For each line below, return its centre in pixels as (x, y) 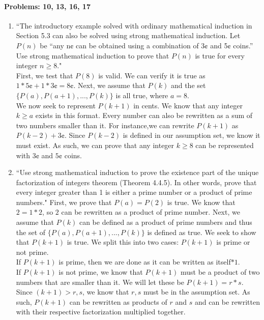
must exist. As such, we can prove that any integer (95, 145)
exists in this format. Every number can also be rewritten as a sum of (144, 115)
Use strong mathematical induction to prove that (93, 55)
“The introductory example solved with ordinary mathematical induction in (134, 25)
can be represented (225, 145)
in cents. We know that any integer (188, 105)
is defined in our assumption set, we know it (192, 135)
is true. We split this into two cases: (123, 242)
